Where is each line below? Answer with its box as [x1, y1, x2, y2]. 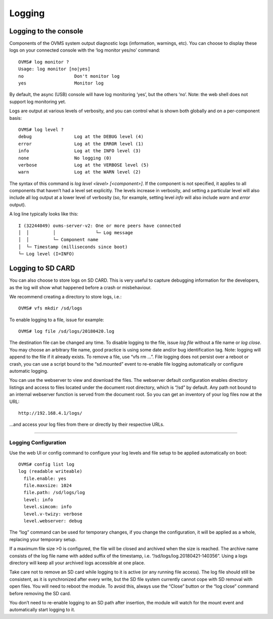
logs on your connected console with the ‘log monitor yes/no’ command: [9, 47, 160, 53]
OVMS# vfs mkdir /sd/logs [18, 305, 83, 311]
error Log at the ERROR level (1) [18, 141, 144, 147]
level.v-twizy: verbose [23, 511, 83, 517]
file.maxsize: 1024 [23, 483, 72, 489]
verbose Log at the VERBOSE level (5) [18, 162, 149, 168]
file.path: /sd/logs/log [23, 490, 85, 496]
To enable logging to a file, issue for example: [9, 317, 105, 323]
